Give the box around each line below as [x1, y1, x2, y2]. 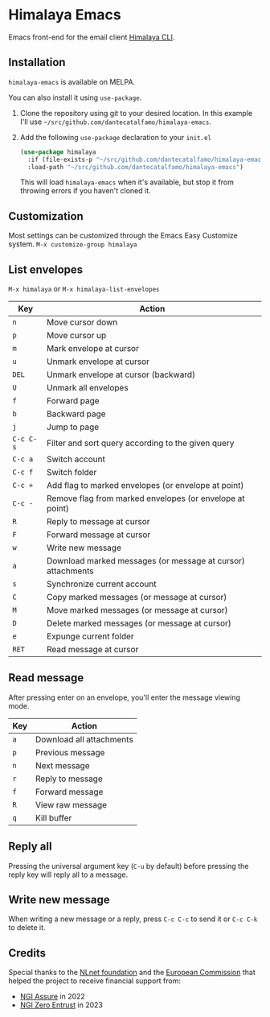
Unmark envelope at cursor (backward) [47, 369, 195, 380]
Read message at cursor [47, 644, 139, 655]
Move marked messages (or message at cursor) [47, 605, 228, 615]
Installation [8, 56, 66, 69]
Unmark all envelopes [47, 382, 129, 393]
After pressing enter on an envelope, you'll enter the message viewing [8, 692, 241, 702]
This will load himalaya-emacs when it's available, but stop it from [19, 177, 235, 187]
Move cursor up [47, 330, 107, 341]
